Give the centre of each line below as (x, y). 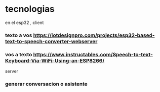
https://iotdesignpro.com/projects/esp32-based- (94, 35)
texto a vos (19, 35)
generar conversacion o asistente (46, 84)
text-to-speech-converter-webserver (51, 41)
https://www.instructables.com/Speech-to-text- (93, 54)
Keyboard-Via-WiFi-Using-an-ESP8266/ (55, 61)
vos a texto (19, 54)
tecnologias (30, 9)
